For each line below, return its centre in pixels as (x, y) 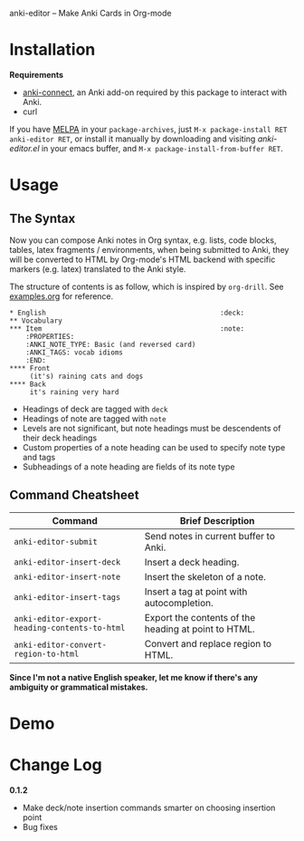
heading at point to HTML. (199, 629)
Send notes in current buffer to (210, 536)
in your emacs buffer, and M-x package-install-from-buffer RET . (162, 148)
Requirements (37, 74)
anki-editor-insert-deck (67, 562)
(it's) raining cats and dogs (86, 376)
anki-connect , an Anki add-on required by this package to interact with (155, 92)
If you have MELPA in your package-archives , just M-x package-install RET (148, 129)
